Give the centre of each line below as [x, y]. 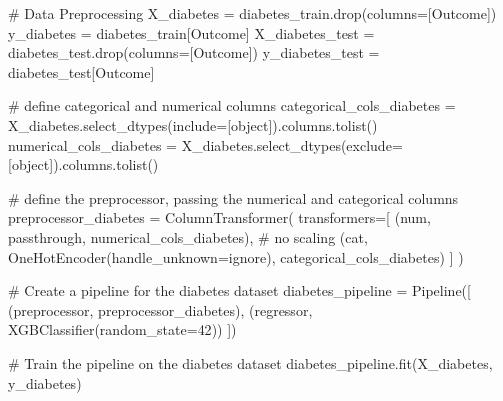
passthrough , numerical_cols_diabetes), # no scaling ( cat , [188, 236]
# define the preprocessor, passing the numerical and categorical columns [233, 197]
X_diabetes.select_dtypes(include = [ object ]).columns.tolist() [193, 124]
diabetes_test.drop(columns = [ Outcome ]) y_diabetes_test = [194, 52]
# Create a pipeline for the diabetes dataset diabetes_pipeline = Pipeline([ [239, 290]
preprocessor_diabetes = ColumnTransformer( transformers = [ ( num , [219, 217]
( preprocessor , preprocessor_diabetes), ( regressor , [160, 309]
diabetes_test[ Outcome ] [81, 71]
